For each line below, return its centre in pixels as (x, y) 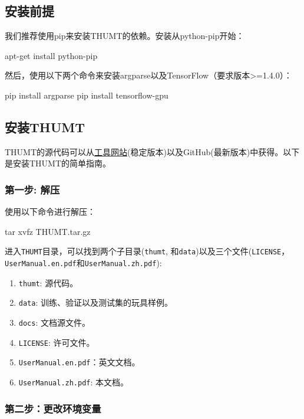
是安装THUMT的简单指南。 (58, 163)
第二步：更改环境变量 (53, 408)
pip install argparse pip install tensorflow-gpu (87, 95)
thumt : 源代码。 (48, 282)
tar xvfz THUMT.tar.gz (48, 231)
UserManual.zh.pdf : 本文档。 (74, 382)
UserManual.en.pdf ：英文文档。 (79, 362)
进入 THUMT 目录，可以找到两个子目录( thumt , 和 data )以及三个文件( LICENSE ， (147, 251)
